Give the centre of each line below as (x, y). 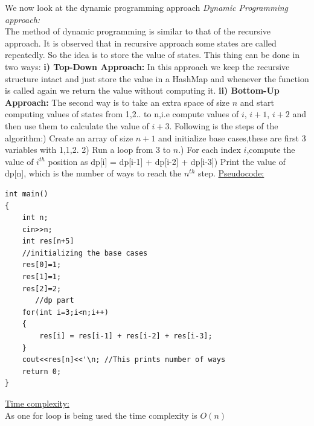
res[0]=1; (42, 265)
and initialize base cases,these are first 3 (232, 137)
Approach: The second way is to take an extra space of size (117, 102)
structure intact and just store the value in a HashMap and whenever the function (157, 78)
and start (257, 102)
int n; (35, 218)
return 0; (42, 371)
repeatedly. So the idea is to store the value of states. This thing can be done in (152, 55)
